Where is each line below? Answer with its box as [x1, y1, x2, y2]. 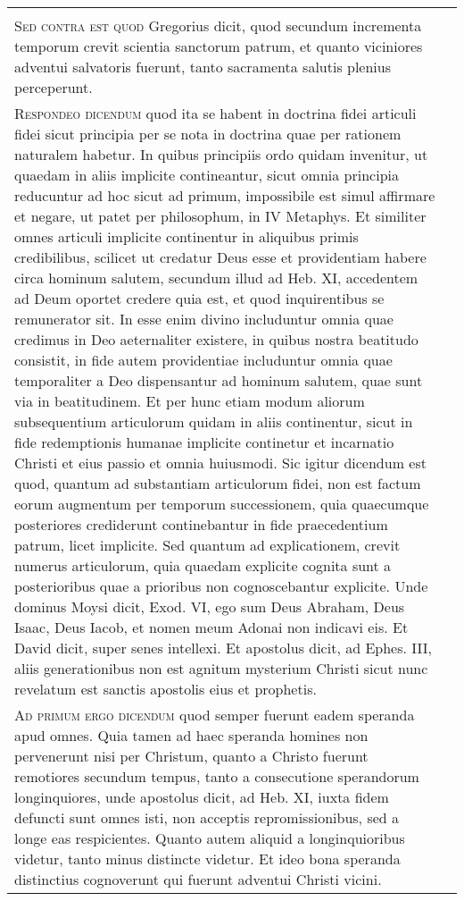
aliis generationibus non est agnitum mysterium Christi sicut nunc [14, 658, 428, 678]
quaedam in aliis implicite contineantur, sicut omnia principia [14, 164, 399, 185]
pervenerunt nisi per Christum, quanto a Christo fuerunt [14, 745, 369, 766]
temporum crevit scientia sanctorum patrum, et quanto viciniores [14, 36, 423, 56]
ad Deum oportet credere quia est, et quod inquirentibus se [14, 288, 385, 308]
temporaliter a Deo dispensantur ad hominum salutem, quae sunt [14, 370, 423, 391]
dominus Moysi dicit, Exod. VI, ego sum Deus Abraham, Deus [14, 596, 405, 617]
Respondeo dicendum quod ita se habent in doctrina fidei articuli [14, 103, 417, 123]
